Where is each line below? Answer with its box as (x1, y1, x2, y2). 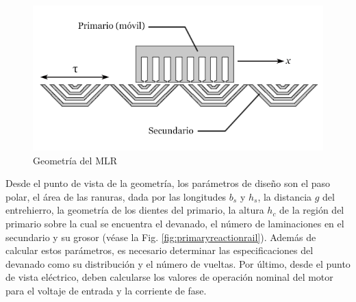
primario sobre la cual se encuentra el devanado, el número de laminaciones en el (5, 216, 344, 230)
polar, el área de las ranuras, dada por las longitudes (5, 189, 227, 203)
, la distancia (257, 189, 312, 203)
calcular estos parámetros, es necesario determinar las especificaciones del (5, 243, 314, 257)
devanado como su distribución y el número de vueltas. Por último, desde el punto (5, 256, 351, 270)
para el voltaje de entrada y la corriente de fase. (5, 283, 207, 297)
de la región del (279, 203, 344, 217)
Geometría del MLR (33, 153, 118, 167)
